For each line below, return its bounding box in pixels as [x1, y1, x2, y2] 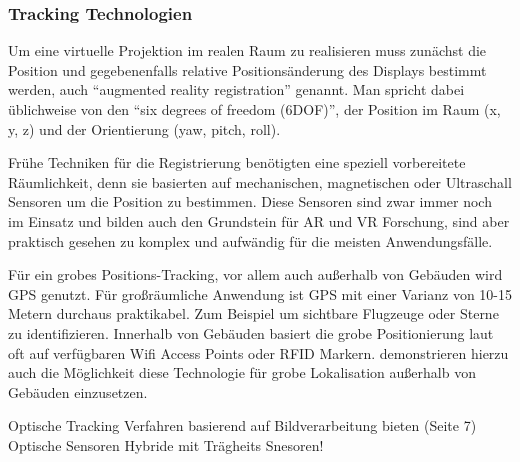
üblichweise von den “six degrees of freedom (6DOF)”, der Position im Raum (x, [8, 99, 501, 119]
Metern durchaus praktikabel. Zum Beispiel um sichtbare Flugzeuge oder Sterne [8, 303, 499, 324]
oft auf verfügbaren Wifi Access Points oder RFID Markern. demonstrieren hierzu [8, 342, 509, 363]
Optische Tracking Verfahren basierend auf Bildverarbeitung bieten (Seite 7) [8, 415, 477, 436]
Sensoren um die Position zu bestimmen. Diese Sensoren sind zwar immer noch [8, 191, 492, 212]
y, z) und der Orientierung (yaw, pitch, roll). [8, 118, 281, 139]
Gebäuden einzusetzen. [8, 381, 148, 402]
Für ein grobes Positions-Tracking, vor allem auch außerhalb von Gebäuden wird [8, 264, 503, 285]
